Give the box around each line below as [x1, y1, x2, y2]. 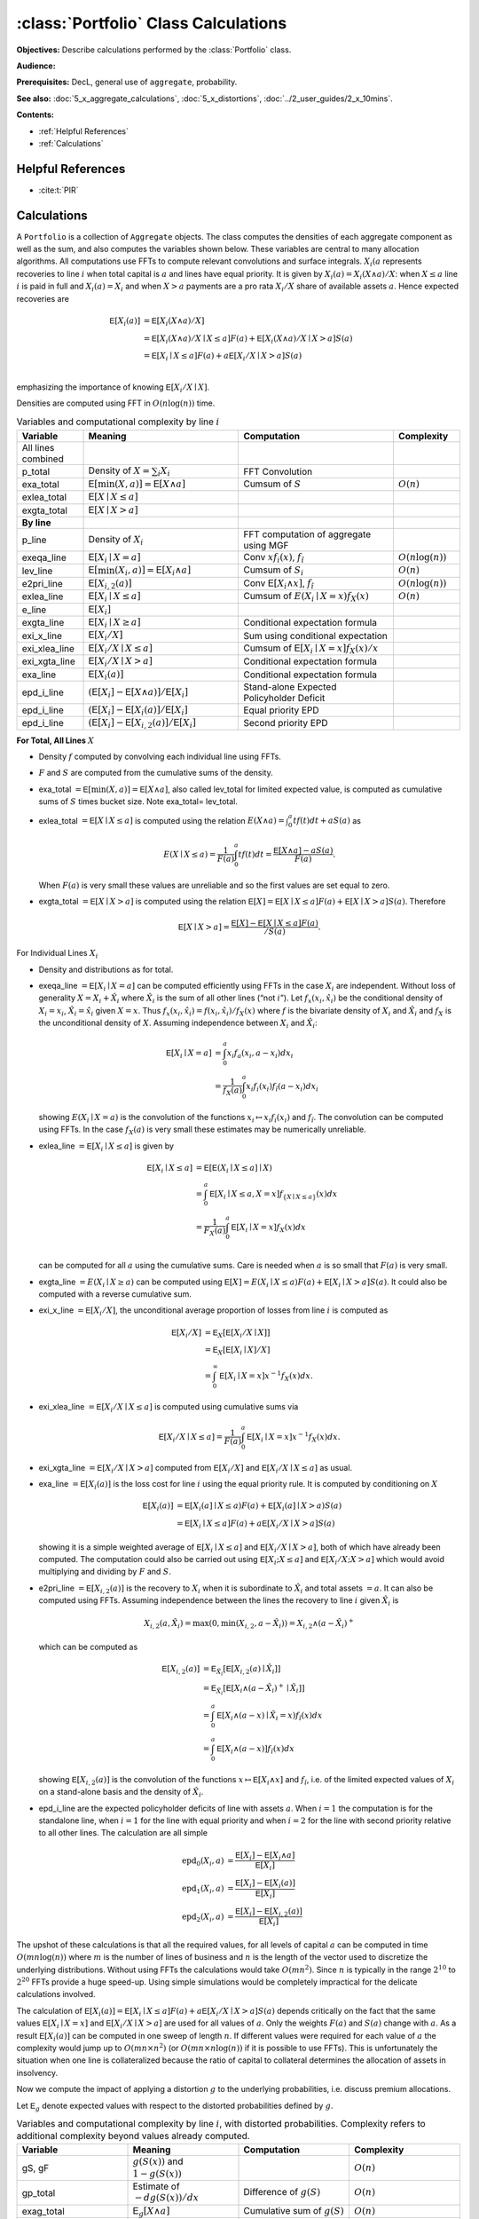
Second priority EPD [243, 717, 328, 730]
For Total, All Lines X [16, 735, 95, 746]
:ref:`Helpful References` [38, 125, 129, 137]
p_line [21, 533, 47, 546]
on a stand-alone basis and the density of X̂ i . [38, 1787, 204, 1799]
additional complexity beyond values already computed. [16, 2130, 250, 2143]
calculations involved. [16, 1989, 97, 2000]
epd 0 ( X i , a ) [182, 1855, 224, 1868]
